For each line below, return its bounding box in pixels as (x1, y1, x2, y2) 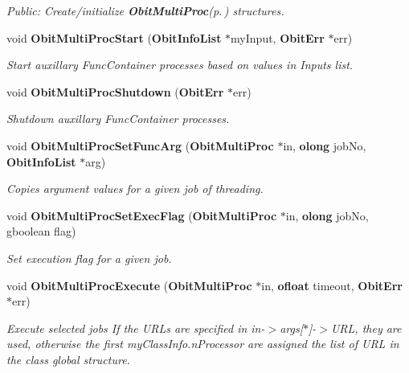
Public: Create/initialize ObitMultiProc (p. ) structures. (6, 2, 284, 18)
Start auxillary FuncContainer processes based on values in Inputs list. (6, 56, 354, 73)
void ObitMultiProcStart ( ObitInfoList (6, 29, 222, 46)
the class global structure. (6, 350, 130, 367)
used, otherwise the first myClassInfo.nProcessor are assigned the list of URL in (6, 335, 399, 352)
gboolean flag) (6, 223, 76, 240)
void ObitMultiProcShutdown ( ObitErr (6, 83, 224, 100)
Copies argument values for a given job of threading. (6, 180, 264, 197)
